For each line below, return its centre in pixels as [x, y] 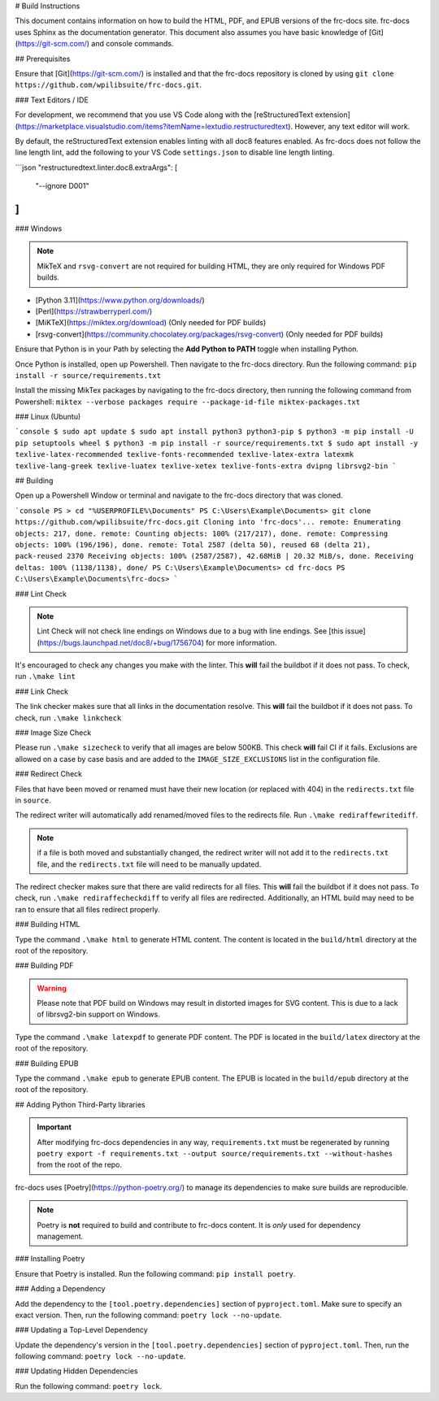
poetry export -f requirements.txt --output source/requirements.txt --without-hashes [215, 1153]
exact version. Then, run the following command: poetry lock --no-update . [148, 1315]
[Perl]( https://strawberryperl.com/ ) [94, 311]
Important [54, 1127]
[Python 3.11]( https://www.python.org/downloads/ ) [120, 300]
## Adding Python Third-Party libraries [80, 1104]
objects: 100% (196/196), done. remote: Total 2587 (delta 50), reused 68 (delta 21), [193, 544]
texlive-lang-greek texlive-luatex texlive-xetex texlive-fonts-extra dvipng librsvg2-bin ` [206, 466]
